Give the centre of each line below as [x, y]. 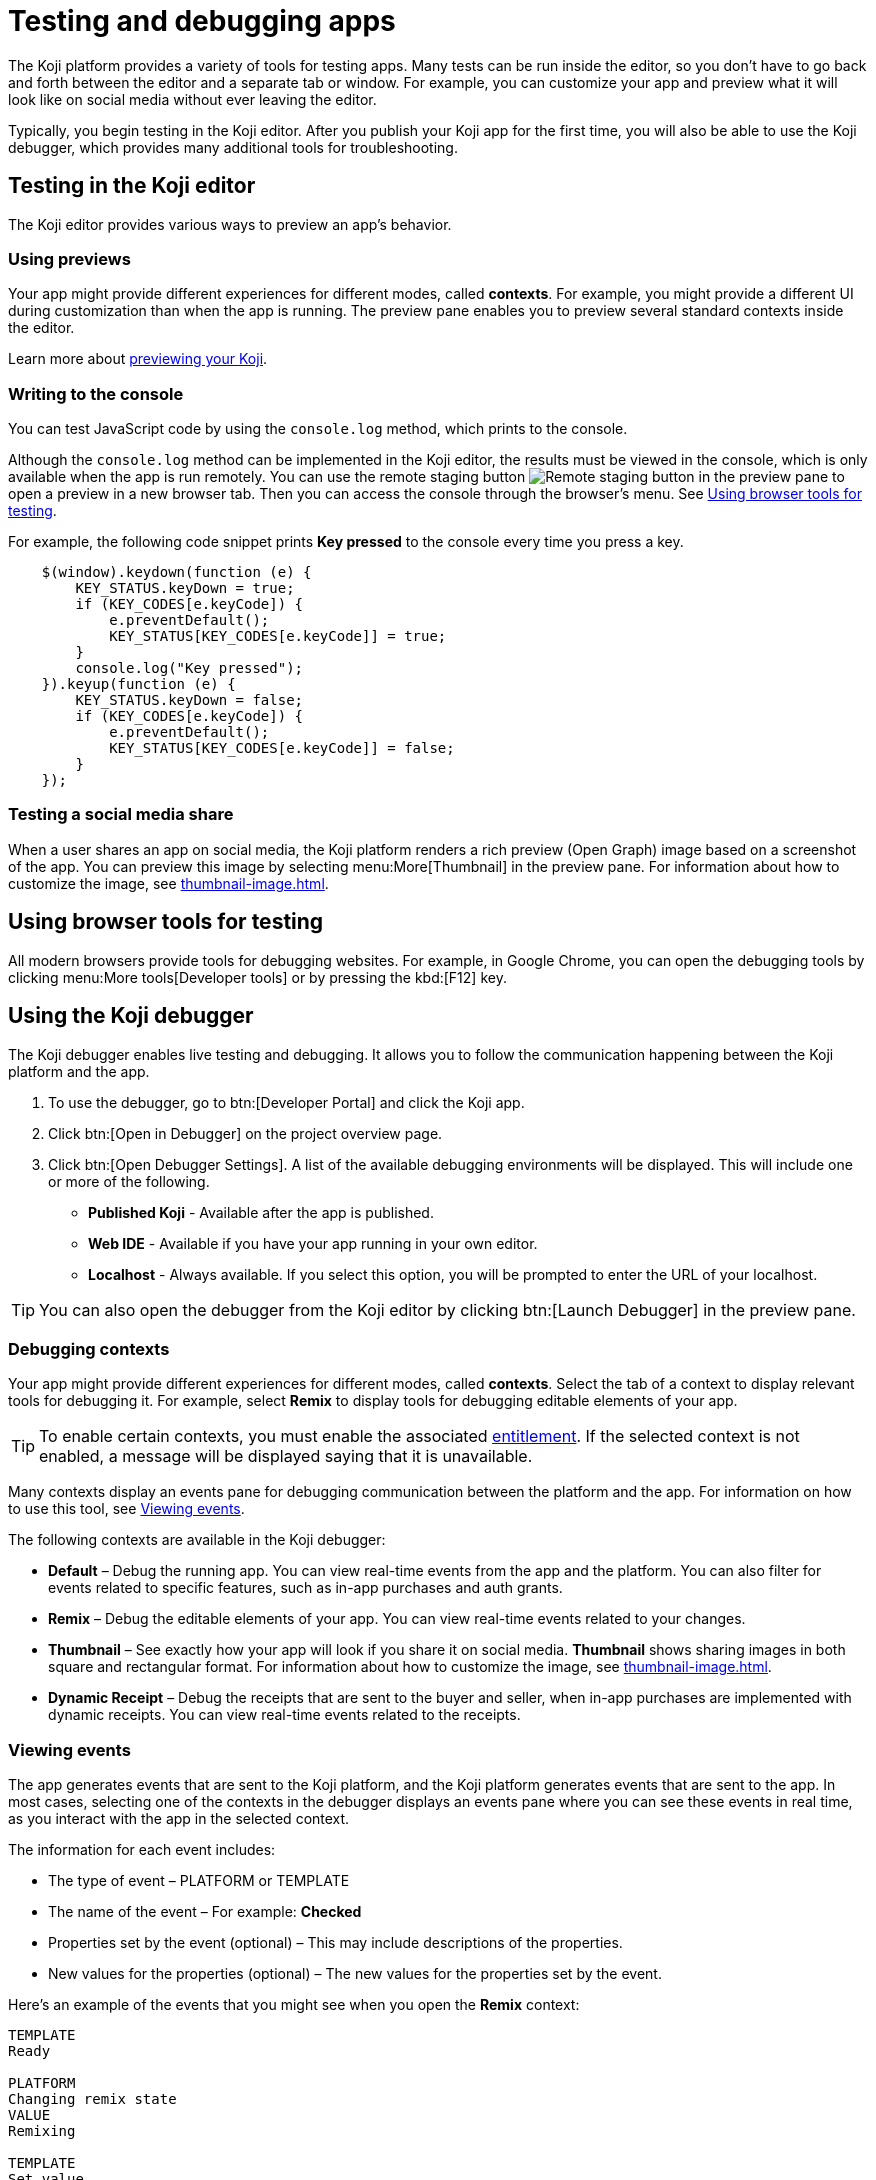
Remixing [42, 2131]
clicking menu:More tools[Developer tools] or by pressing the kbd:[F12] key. [257, 977]
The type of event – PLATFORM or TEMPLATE [199, 1881]
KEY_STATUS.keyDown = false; [189, 700]
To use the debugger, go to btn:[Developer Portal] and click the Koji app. [286, 1102]
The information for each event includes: [142, 1850]
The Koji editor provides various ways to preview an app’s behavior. [230, 224]
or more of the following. [129, 1181]
